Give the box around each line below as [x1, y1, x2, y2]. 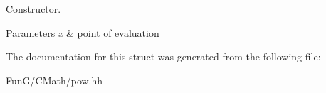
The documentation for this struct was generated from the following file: [6, 49, 321, 64]
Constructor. [6, 1, 61, 16]
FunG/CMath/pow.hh [6, 72, 103, 87]
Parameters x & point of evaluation [6, 25, 159, 40]
